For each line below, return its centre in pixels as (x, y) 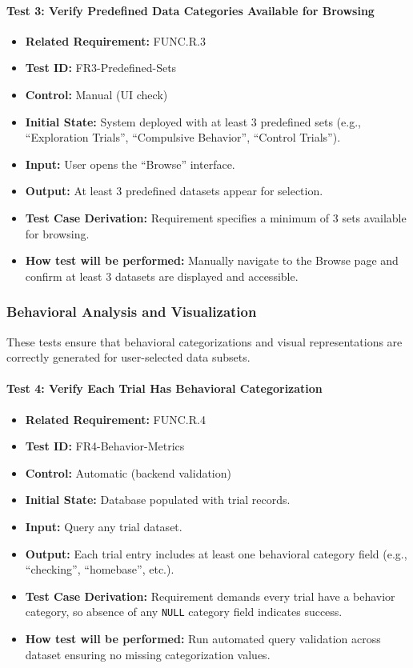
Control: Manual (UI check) (96, 94)
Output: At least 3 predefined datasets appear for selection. (174, 191)
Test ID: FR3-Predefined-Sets (101, 68)
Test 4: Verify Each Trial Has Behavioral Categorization (164, 388)
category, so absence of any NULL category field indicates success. (184, 612)
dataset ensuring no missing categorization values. (148, 654)
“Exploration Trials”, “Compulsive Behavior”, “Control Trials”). (183, 137)
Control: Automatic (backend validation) (128, 472)
